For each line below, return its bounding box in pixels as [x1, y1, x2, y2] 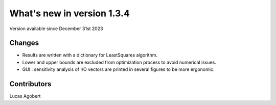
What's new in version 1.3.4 [9, 8, 130, 19]
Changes [9, 39, 39, 47]
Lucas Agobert [9, 93, 41, 99]
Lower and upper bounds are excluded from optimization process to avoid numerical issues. [22, 59, 217, 65]
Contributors [9, 80, 52, 89]
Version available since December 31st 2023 [9, 25, 103, 32]
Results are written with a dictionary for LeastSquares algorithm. [22, 52, 158, 58]
